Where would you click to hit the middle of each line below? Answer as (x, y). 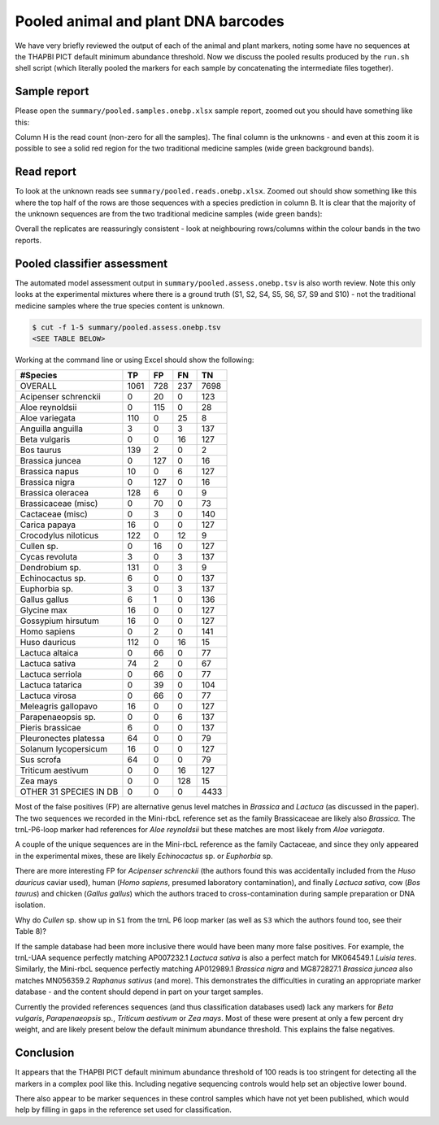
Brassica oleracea (54, 493)
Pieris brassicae (50, 728)
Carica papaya (48, 525)
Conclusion (45, 1053)
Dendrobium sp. (50, 568)
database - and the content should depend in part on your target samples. (139, 992)
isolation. (30, 905)
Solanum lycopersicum (64, 749)
